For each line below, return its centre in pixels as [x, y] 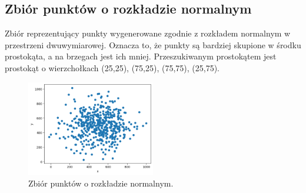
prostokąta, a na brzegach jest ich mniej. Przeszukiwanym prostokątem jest [141, 56]
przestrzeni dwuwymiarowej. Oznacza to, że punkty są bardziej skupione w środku [153, 44]
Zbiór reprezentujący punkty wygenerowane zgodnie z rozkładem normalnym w [148, 33]
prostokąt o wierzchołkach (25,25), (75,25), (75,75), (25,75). [112, 67]
